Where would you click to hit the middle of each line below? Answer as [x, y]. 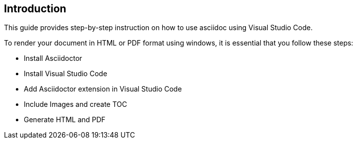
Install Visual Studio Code [66, 74]
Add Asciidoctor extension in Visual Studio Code [103, 89]
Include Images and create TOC [76, 104]
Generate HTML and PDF [65, 120]
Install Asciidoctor [53, 58]
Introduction [35, 9]
